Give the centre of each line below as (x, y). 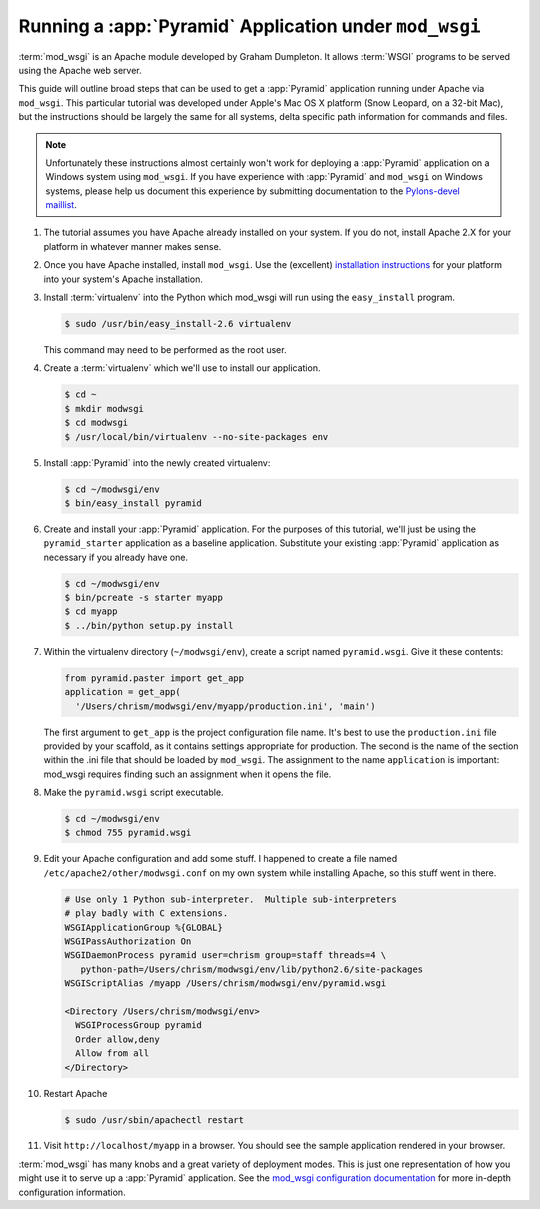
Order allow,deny (117, 1039)
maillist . (61, 205)
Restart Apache (75, 1093)
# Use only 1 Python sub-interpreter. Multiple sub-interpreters (230, 899)
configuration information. (72, 1192)
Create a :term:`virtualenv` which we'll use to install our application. (182, 368)
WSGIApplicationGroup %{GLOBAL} (144, 927)
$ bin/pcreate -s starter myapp (144, 598)
